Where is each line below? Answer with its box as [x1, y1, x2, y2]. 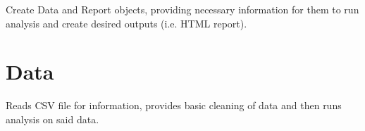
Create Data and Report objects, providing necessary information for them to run [6, 2, 359, 16]
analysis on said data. [6, 111, 99, 126]
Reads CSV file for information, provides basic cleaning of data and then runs [6, 98, 342, 113]
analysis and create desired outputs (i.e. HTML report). [6, 15, 247, 30]
